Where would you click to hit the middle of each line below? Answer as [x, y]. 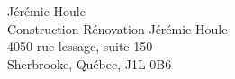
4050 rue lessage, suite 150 [80, 46]
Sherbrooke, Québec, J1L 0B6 [90, 63]
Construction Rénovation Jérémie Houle [117, 28]
